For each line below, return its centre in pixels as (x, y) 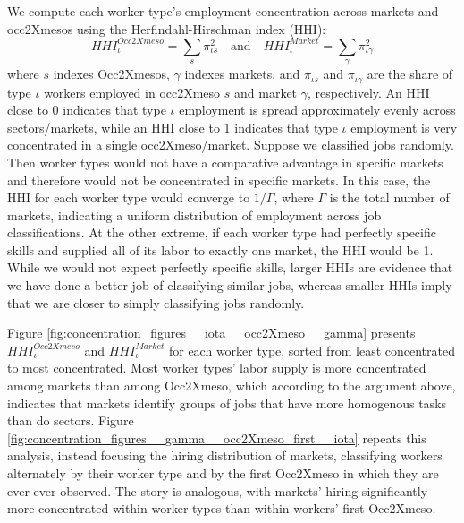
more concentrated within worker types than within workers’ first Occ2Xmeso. (222, 508)
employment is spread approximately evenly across (317, 110)
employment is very (404, 127)
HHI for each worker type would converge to (129, 197)
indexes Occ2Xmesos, (111, 74)
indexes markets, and (242, 74)
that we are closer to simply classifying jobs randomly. (156, 302)
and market (266, 92)
